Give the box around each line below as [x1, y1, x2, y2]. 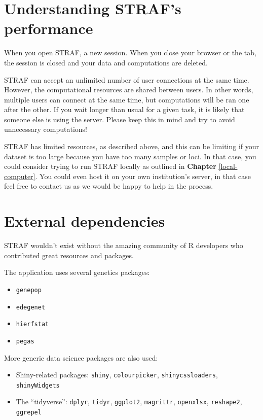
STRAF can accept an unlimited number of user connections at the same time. [4, 74, 249, 85]
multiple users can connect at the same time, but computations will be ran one [4, 94, 249, 104]
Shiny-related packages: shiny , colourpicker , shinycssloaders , [16, 369, 218, 380]
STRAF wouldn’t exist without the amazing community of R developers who [4, 240, 243, 251]
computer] [4, 170, 35, 181]
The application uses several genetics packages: [4, 267, 150, 277]
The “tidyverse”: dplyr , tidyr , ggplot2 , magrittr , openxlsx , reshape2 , [16, 396, 242, 407]
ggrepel [16, 409, 42, 416]
